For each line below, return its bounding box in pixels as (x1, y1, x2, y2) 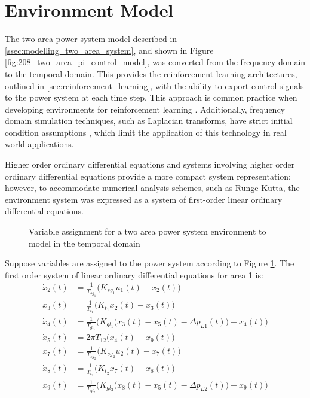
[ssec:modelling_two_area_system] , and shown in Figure (5, 44, 214, 56)
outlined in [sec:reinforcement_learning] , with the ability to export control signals (5, 79, 304, 92)
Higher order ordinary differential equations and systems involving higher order (5, 158, 295, 171)
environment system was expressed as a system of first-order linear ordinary (5, 193, 283, 205)
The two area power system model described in (5, 32, 177, 45)
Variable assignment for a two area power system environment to (29, 225, 266, 238)
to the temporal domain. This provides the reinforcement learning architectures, (5, 67, 297, 80)
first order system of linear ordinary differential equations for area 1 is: (5, 268, 263, 281)
